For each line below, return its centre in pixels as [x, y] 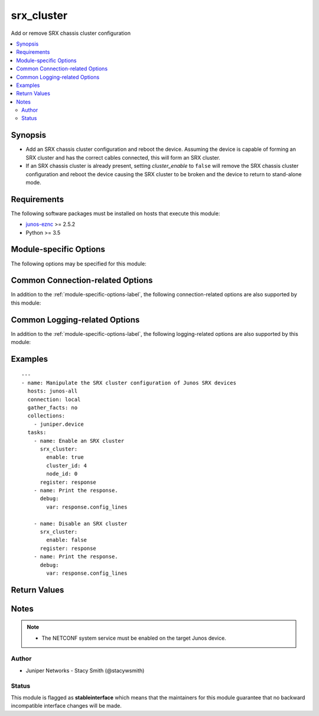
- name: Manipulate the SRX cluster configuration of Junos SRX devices [129, 383]
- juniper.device [58, 424]
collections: [46, 416]
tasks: [37, 432]
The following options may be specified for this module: [79, 264]
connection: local [54, 399]
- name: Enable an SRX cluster [79, 441]
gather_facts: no [53, 408]
